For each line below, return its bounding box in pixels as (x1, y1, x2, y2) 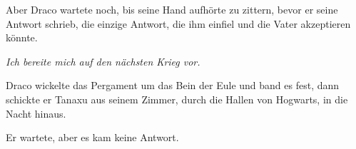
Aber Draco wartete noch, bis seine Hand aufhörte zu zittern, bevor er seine (6, 2, 338, 16)
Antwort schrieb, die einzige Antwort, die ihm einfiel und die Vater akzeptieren (6, 16, 351, 31)
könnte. (6, 30, 38, 45)
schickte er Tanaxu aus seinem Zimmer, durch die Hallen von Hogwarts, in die (6, 91, 348, 106)
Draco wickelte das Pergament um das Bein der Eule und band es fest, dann (6, 78, 340, 93)
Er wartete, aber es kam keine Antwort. (6, 130, 179, 145)
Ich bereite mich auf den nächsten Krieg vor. (6, 53, 200, 68)
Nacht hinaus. (6, 106, 66, 120)
